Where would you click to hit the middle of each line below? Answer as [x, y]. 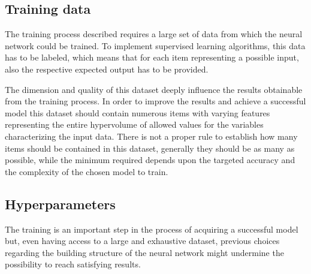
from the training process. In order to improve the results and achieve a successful [155, 101]
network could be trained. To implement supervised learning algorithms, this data [155, 45]
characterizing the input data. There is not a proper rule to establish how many [151, 136]
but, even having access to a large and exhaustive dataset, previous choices [142, 241]
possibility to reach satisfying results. [73, 264]
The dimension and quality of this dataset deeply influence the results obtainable [154, 89]
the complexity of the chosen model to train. [87, 171]
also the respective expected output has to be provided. [107, 69]
